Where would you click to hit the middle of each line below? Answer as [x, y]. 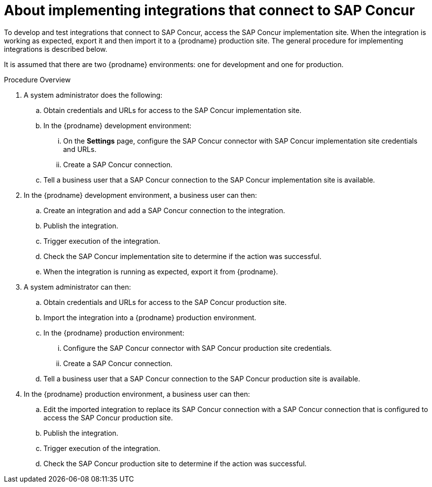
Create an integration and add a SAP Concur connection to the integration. [164, 210]
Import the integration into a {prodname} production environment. [150, 317]
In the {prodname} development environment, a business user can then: [141, 195]
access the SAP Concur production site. [108, 417]
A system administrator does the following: [93, 95]
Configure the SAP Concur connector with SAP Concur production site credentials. [198, 348]
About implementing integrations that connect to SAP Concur [210, 10]
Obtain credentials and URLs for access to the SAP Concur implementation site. [173, 110]
